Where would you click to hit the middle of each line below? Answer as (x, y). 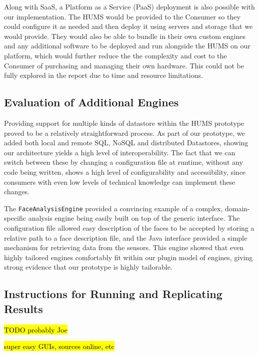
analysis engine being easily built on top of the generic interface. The (134, 218)
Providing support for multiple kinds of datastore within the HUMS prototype (124, 123)
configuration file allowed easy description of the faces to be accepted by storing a (129, 227)
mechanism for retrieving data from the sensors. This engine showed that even (124, 247)
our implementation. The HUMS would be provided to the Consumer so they (122, 16)
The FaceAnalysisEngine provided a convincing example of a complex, (113, 208)
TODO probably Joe (36, 329)
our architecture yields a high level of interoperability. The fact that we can (120, 152)
